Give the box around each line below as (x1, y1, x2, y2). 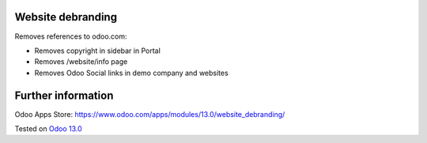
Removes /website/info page (34, 57, 128, 66)
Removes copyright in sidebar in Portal (34, 46, 161, 55)
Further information (14, 88, 114, 102)
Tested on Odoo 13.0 (14, 123, 82, 134)
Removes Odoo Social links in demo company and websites (34, 68, 229, 77)
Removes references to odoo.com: (14, 32, 127, 41)
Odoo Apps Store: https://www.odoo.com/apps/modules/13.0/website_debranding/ (14, 109, 285, 119)
